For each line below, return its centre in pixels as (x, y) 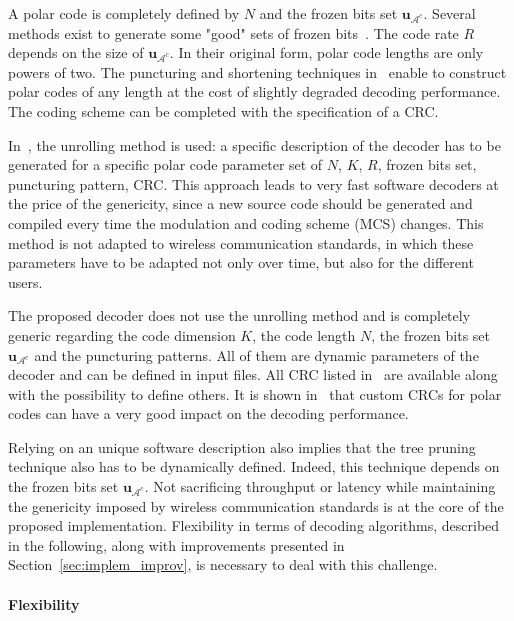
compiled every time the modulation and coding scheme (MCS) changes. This (246, 222)
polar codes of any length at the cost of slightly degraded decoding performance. (254, 91)
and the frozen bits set (328, 13)
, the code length (304, 334)
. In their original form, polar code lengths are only (326, 52)
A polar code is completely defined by (124, 13)
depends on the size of (76, 52)
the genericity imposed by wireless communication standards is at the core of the (256, 505)
